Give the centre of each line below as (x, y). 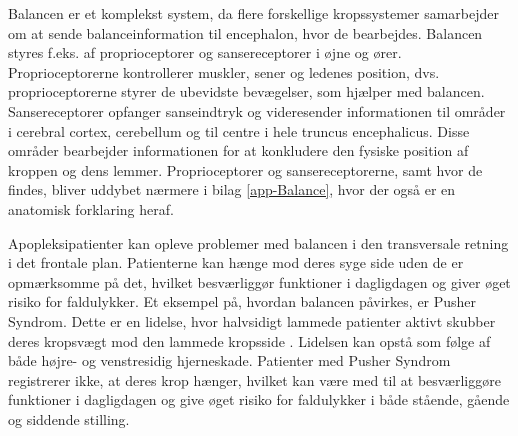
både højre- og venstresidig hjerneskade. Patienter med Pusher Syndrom (229, 360)
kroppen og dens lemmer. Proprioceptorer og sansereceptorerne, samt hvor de (245, 169)
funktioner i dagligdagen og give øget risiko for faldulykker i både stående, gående (259, 399)
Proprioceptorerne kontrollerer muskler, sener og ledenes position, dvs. (224, 71)
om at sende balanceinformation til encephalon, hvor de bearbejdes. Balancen (245, 32)
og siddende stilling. (69, 418)
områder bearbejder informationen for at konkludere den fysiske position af (238, 150)
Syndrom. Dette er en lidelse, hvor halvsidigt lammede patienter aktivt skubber (252, 320)
